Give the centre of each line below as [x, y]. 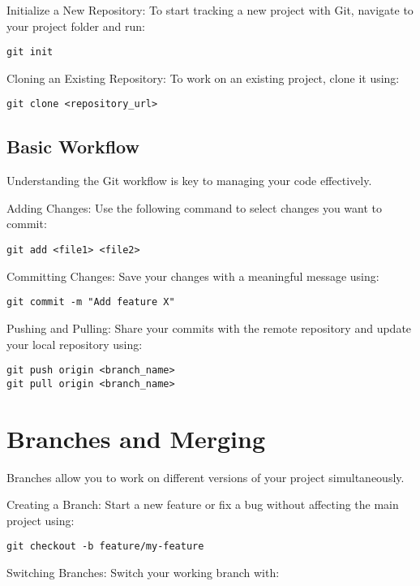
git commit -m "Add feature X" [91, 302]
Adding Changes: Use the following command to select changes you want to [195, 207]
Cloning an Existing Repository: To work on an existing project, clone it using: [203, 78]
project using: [41, 520]
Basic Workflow [73, 146]
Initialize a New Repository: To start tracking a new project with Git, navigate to [210, 10]
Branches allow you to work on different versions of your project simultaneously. [206, 477]
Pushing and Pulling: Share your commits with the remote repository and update [209, 327]
